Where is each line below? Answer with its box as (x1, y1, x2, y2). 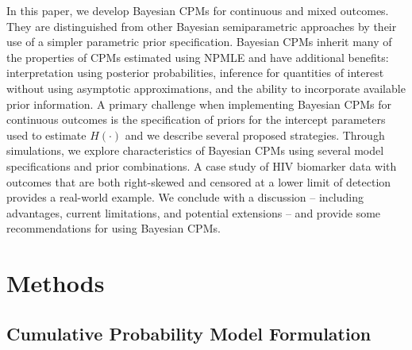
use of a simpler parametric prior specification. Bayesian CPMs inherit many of (6, 33, 392, 50)
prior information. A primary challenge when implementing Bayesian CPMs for (6, 95, 391, 112)
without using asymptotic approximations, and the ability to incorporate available (6, 79, 406, 96)
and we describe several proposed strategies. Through (125, 126, 385, 143)
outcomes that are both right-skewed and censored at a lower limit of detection (6, 173, 391, 190)
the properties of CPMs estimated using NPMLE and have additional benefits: (6, 48, 389, 65)
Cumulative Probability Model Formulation (6, 321, 372, 345)
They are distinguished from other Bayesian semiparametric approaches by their (6, 17, 397, 34)
